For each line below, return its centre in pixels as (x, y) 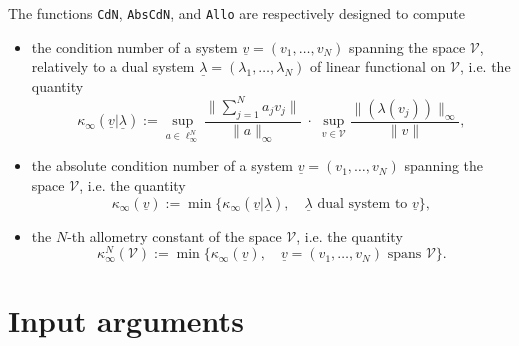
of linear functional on (378, 66)
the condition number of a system (134, 46)
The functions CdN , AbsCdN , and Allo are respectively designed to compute (237, 13)
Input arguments (126, 320)
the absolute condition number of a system (162, 165)
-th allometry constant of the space (174, 235)
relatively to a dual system (113, 66)
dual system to (362, 203)
